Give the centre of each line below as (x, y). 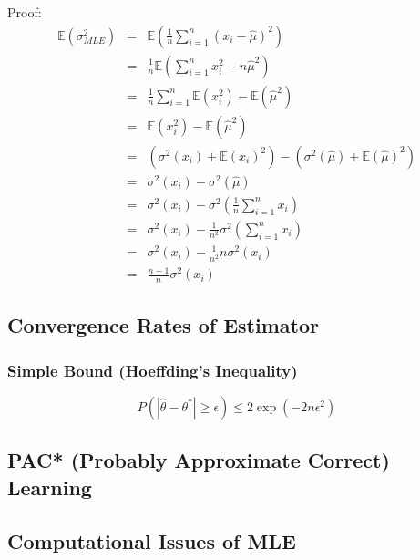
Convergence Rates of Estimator (163, 325)
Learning (50, 487)
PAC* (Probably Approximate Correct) (199, 460)
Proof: (25, 12)
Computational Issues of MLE (152, 540)
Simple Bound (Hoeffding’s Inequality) (153, 370)
